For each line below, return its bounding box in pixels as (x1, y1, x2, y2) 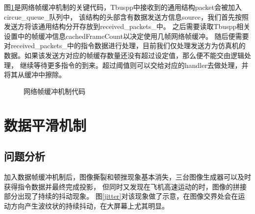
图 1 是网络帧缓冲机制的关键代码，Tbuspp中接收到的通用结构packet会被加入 (4, 2, 242, 12)
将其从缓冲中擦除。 (4, 69, 66, 80)
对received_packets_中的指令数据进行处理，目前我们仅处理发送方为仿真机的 (4, 40, 246, 51)
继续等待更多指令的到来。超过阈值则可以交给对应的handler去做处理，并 (20, 60, 249, 70)
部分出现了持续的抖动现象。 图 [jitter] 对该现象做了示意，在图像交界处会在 (4, 191, 238, 201)
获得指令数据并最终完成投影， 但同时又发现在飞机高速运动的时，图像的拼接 (4, 181, 247, 191)
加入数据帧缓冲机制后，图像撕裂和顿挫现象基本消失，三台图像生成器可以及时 (4, 171, 251, 182)
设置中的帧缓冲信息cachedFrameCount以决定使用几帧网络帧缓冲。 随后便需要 (4, 31, 249, 41)
